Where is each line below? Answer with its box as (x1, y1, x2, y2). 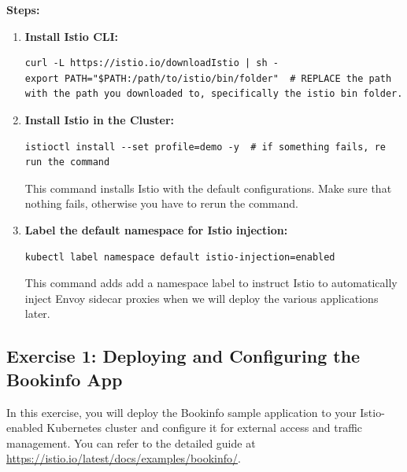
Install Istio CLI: (24, 28, 119, 44)
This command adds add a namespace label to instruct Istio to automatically (24, 275, 398, 291)
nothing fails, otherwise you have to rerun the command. (24, 195, 298, 212)
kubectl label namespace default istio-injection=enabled (24, 251, 335, 263)
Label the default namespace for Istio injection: (24, 221, 288, 238)
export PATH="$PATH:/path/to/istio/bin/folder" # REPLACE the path (24, 72, 392, 84)
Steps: (6, 2, 40, 17)
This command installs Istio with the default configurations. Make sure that (24, 179, 392, 196)
